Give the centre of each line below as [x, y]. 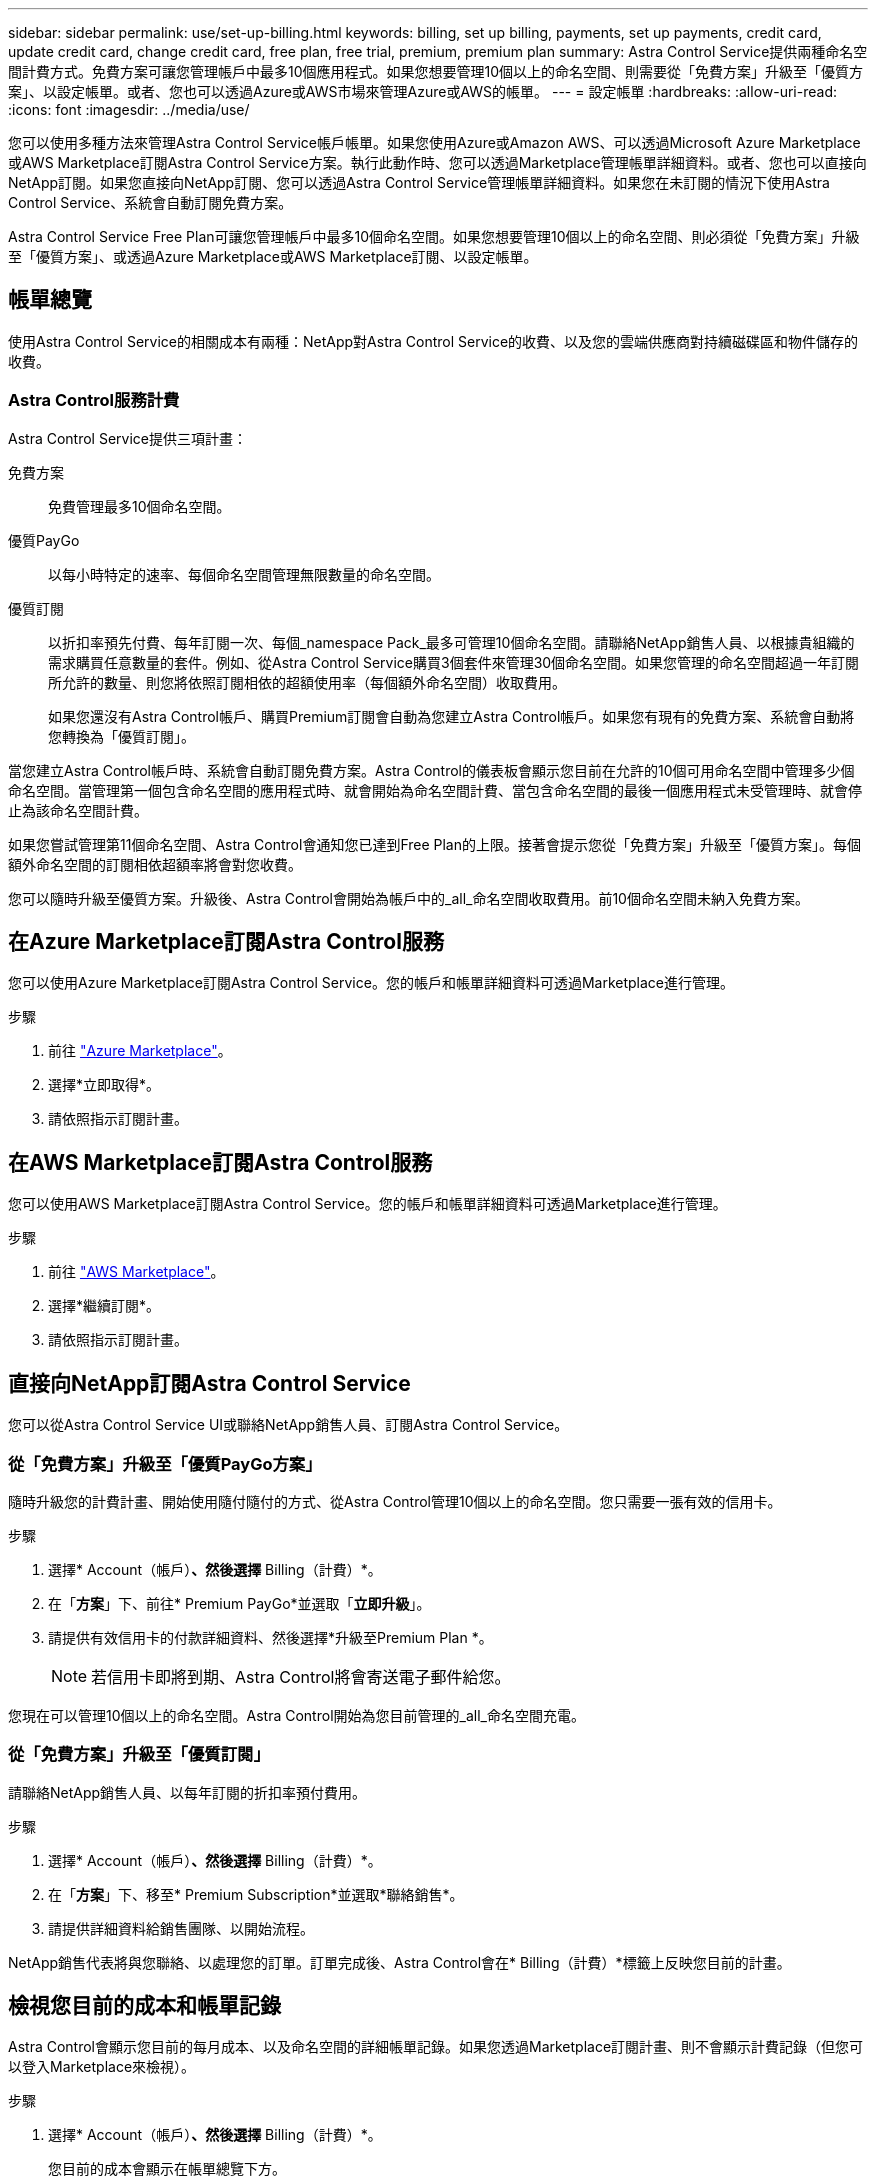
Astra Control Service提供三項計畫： [127, 438]
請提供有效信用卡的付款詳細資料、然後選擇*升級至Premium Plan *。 [270, 1637]
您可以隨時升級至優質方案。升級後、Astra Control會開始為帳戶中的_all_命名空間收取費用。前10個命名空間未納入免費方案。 [408, 898]
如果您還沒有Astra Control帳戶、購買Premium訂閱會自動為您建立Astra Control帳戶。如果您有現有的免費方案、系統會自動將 [451, 716]
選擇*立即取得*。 [104, 1085]
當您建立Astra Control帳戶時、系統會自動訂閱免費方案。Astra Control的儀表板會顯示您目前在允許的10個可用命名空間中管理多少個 [431, 770]
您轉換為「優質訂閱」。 [121, 736]
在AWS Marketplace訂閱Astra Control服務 [220, 1162]
